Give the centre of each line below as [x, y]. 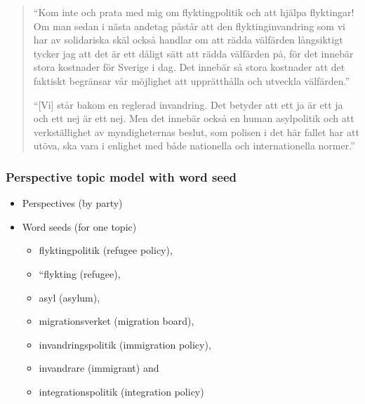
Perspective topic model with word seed [121, 176]
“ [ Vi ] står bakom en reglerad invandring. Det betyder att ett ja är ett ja [188, 104]
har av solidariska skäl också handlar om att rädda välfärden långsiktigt [188, 40]
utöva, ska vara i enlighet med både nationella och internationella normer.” [194, 146]
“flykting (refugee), [80, 273]
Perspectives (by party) [72, 203]
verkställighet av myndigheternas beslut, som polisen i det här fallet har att [196, 132]
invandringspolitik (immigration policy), [125, 344]
